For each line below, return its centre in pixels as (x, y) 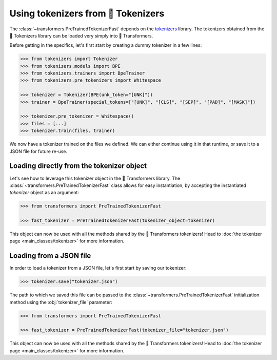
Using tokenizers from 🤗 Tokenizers (87, 13)
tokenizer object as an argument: (44, 193)
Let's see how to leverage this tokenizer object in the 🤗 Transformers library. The (95, 178)
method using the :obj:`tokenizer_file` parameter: (61, 302)
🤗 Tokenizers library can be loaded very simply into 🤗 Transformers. (81, 35)
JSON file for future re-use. (38, 151)
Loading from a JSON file (50, 256)
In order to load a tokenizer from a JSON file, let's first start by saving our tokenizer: (98, 268)
